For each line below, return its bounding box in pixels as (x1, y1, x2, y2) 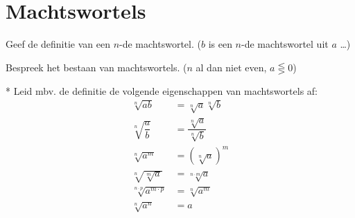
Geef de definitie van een (6, 37, 110, 51)
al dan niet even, (196, 60, 267, 74)
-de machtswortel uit (241, 37, 329, 51)
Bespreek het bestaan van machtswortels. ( (6, 60, 187, 74)
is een (208, 37, 232, 51)
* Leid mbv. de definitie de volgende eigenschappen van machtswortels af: (6, 83, 318, 98)
